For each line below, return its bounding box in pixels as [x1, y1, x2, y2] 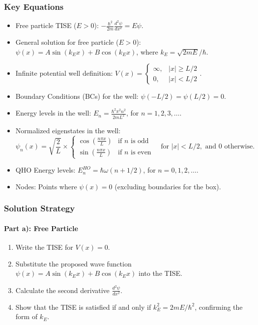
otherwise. [224, 143, 255, 150]
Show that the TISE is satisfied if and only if [15, 301, 151, 312]
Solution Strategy [4, 202, 75, 214]
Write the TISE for [15, 241, 73, 252]
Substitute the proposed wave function [15, 258, 132, 268]
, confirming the [195, 301, 243, 312]
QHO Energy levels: [15, 165, 76, 175]
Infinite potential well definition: [15, 68, 113, 78]
